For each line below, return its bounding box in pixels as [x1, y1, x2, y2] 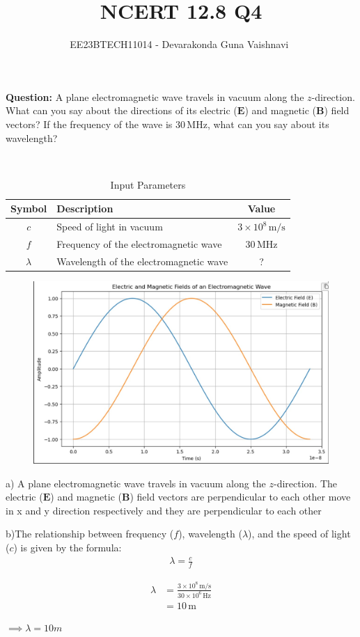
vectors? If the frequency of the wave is [6, 116, 173, 131]
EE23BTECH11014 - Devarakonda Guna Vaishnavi [70, 37, 289, 52]
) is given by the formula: [13, 540, 122, 554]
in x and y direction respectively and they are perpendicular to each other [6, 503, 322, 517]
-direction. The [274, 475, 338, 490]
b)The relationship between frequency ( [6, 526, 174, 541]
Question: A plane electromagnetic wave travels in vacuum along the [6, 89, 304, 104]
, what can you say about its [207, 116, 329, 131]
